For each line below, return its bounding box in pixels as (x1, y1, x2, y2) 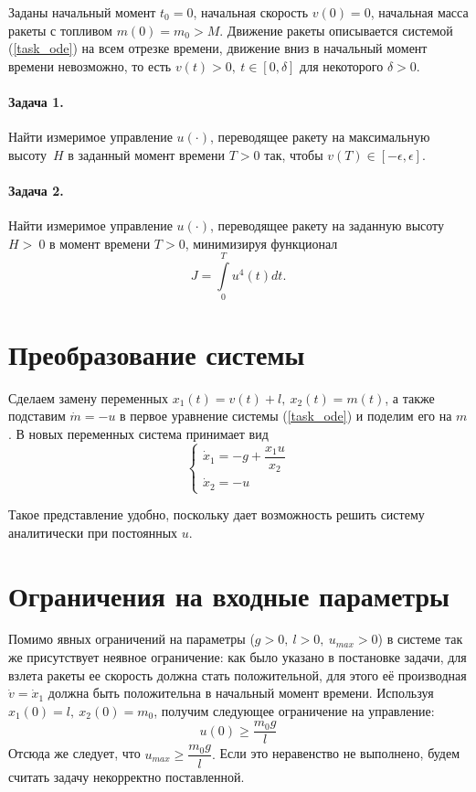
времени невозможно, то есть (8, 56, 172, 75)
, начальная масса (370, 3, 469, 21)
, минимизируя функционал (185, 233, 338, 252)
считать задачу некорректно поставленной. (8, 766, 245, 786)
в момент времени (49, 233, 151, 252)
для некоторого (300, 56, 384, 75)
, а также (385, 388, 435, 407)
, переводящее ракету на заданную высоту (209, 216, 444, 235)
